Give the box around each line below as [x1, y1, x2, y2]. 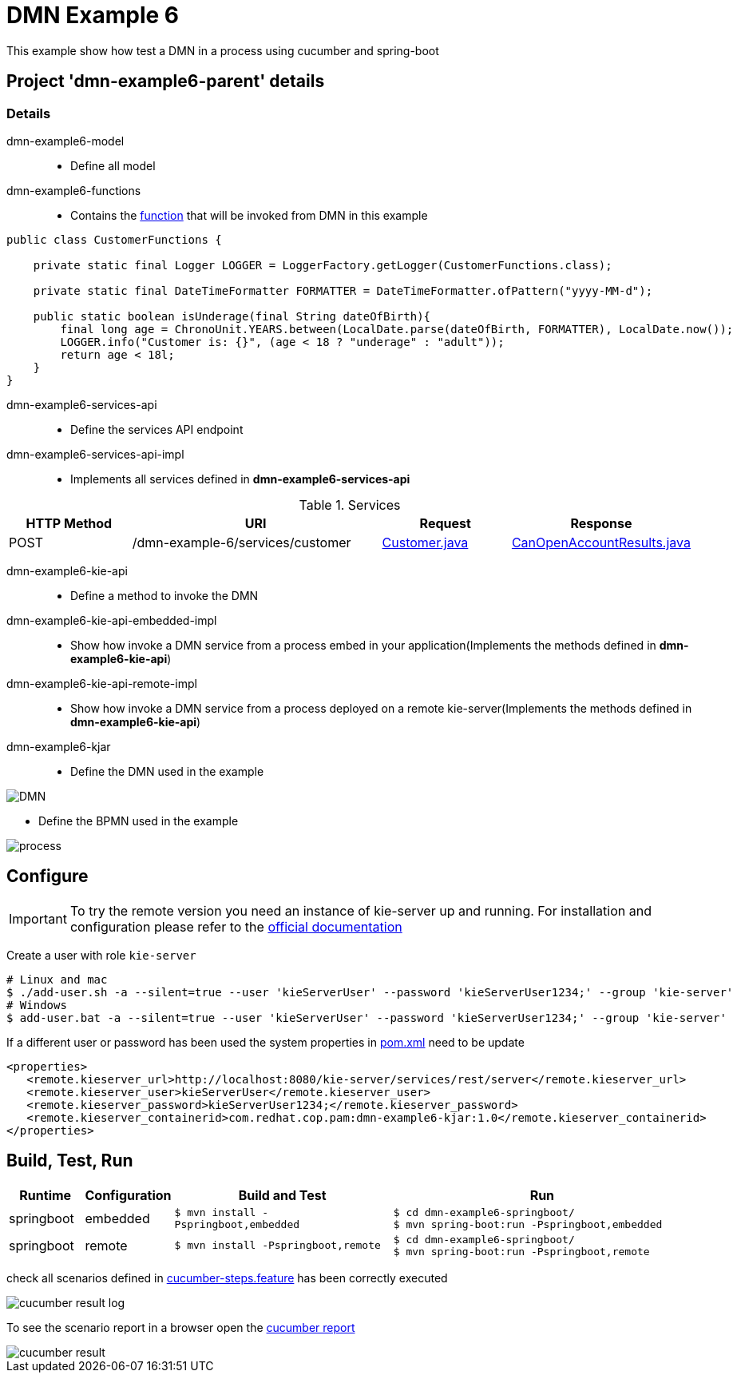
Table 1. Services [299, 496, 401, 513]
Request [419, 515, 471, 531]
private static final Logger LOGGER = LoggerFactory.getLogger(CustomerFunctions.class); [33, 258, 612, 272]
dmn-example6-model [6, 133, 125, 148]
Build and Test [238, 1186, 327, 1203]
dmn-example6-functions [6, 183, 141, 197]
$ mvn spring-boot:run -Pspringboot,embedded [393, 1218, 663, 1230]
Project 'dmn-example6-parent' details [6, 71, 325, 92]
